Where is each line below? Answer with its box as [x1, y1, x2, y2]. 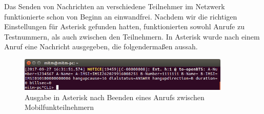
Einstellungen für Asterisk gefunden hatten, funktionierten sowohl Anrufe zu [4, 21, 245, 32]
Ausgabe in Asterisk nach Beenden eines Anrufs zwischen [25, 91, 205, 102]
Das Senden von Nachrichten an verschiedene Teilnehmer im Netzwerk [4, 1, 225, 11]
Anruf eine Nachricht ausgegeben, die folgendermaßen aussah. [4, 41, 198, 52]
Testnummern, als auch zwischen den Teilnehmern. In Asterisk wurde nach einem [4, 31, 260, 42]
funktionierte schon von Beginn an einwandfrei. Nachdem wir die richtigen [4, 11, 237, 22]
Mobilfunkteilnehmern [25, 102, 94, 112]
